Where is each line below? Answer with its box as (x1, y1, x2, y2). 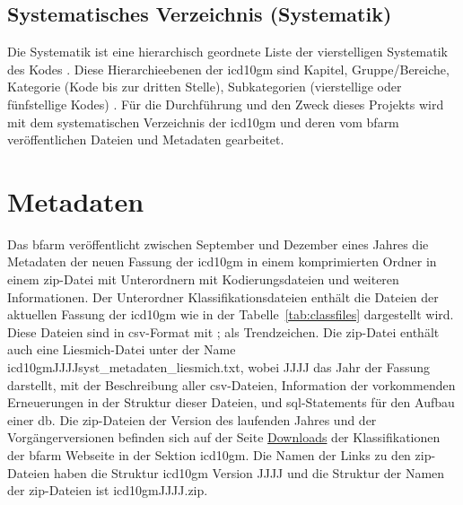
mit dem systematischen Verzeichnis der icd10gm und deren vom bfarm (7, 112, 399, 131)
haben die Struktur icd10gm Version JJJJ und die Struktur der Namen (53, 463, 445, 482)
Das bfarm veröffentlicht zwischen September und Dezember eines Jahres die (7, 234, 429, 253)
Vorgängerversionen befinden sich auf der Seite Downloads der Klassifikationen (7, 428, 441, 447)
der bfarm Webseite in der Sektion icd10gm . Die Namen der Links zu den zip (7, 446, 432, 465)
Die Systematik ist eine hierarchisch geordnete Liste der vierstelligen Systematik (7, 42, 449, 61)
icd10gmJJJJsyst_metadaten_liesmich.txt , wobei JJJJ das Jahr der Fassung (7, 358, 431, 377)
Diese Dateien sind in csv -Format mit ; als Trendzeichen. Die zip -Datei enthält (7, 322, 440, 341)
